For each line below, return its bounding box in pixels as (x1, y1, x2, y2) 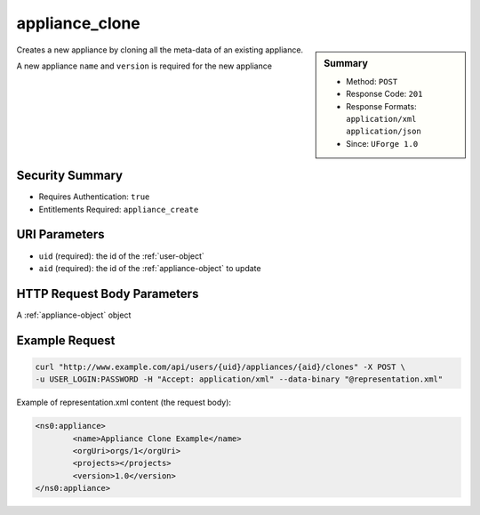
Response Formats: (346, 101, 417, 111)
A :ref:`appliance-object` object (16, 310, 132, 320)
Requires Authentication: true (38, 191, 150, 202)
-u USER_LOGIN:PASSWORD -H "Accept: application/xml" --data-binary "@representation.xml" (35, 374, 444, 384)
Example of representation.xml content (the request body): (16, 397, 231, 408)
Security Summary (16, 168, 124, 183)
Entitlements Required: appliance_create (38, 204, 199, 214)
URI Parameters (16, 227, 106, 242)
